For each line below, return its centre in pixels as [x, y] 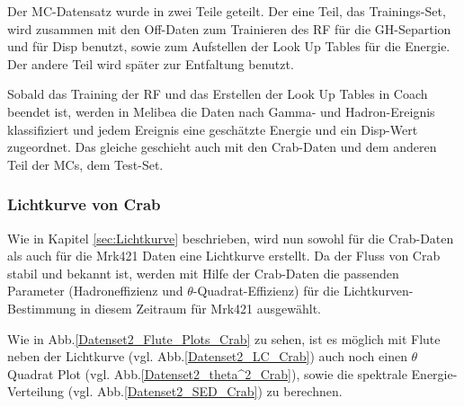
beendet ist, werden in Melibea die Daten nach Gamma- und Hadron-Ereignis [221, 111]
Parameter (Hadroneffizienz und [95, 291]
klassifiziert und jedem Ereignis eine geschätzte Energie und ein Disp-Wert [213, 129]
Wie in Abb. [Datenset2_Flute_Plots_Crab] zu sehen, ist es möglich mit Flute [224, 338]
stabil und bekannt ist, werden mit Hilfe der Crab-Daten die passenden [203, 273]
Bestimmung [42, 308]
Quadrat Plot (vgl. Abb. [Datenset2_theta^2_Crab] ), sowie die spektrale [207, 373]
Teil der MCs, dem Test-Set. [85, 164]
